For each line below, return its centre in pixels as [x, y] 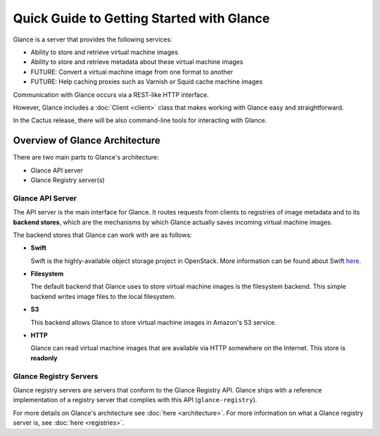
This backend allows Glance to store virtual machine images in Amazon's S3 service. [154, 322]
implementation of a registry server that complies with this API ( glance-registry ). [135, 400]
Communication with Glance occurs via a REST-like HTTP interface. [111, 94]
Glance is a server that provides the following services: [93, 39]
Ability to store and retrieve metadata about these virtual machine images [137, 62]
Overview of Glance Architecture [87, 141]
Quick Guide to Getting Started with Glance [141, 18]
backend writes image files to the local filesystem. [103, 296]
